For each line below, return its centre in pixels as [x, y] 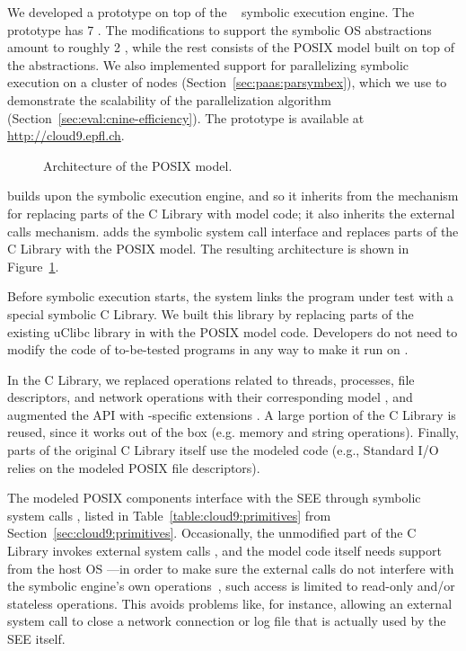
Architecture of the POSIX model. [138, 165]
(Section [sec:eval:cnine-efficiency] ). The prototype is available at [186, 117]
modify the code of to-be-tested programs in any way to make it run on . [208, 349]
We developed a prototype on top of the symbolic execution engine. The [211, 12]
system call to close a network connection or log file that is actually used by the [227, 621]
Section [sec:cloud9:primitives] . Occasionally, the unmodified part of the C [212, 533]
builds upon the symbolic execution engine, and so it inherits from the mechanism [233, 196]
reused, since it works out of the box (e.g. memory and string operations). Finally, [233, 432]
